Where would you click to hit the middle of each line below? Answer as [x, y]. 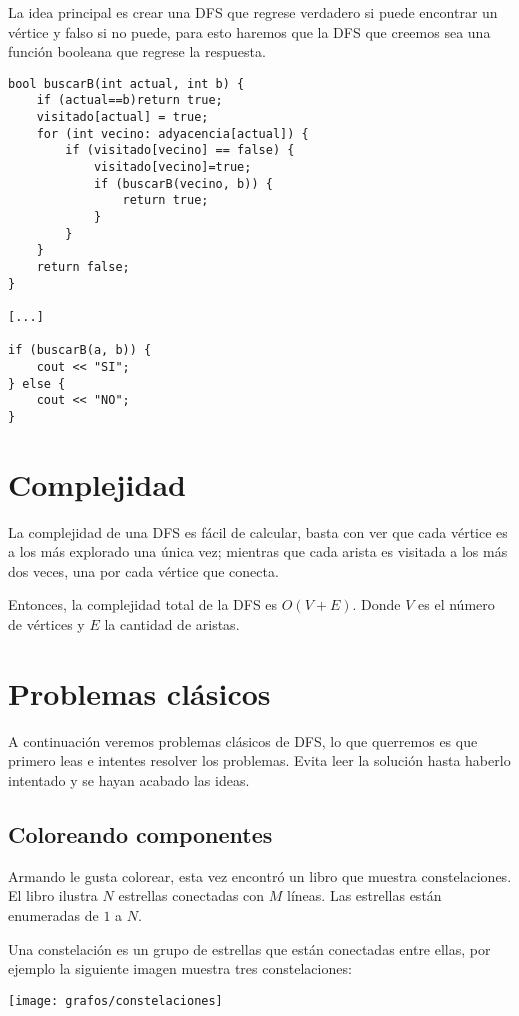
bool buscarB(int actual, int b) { [126, 83]
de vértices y [46, 624]
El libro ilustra [53, 895]
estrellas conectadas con [191, 895]
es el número [456, 604]
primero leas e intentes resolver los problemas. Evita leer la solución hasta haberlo [259, 760]
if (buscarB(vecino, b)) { [183, 183]
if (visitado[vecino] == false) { [180, 150]
